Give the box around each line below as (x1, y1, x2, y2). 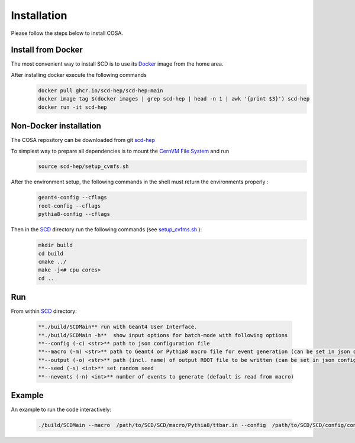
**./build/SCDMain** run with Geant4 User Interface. (38, 324, 198, 331)
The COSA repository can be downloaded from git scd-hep (11, 137, 156, 144)
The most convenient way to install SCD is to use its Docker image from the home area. (11, 60, 224, 67)
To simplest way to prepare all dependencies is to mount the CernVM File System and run (11, 147, 230, 154)
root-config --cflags (38, 202, 101, 209)
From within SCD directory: (11, 308, 77, 315)
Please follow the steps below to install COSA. (11, 30, 124, 37)
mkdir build (38, 242, 73, 248)
